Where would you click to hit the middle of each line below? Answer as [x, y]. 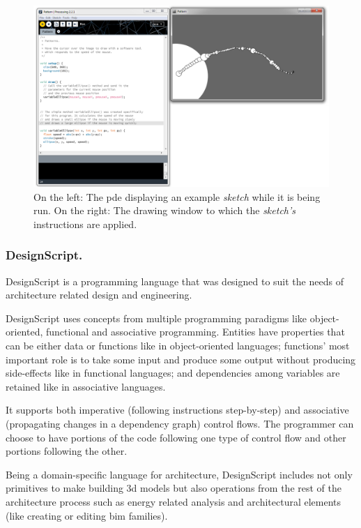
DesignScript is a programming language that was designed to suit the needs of [175, 281]
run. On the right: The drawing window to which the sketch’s [165, 210]
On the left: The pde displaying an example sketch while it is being [177, 196]
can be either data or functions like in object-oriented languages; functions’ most [178, 345]
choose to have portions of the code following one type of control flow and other [176, 437]
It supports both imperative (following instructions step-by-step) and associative [177, 410]
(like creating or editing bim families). [87, 515]
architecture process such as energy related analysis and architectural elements [174, 501]
